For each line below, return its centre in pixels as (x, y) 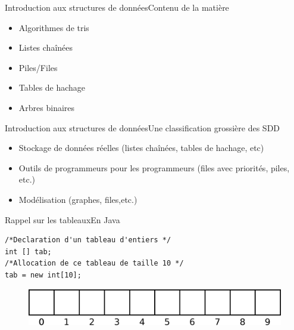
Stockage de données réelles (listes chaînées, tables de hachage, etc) (141, 148)
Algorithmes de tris (54, 27)
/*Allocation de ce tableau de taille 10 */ (94, 263)
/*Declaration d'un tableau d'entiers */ (88, 240)
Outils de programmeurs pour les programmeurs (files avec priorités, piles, (154, 167)
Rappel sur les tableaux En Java (62, 219)
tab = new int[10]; (43, 275)
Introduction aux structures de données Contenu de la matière (117, 7)
